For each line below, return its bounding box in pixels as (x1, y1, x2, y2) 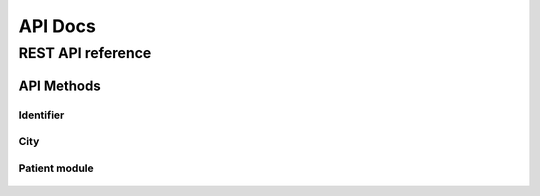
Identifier (18, 108, 65, 122)
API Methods (18, 77, 101, 94)
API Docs (18, 15, 97, 37)
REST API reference (18, 44, 152, 62)
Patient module (18, 161, 94, 175)
